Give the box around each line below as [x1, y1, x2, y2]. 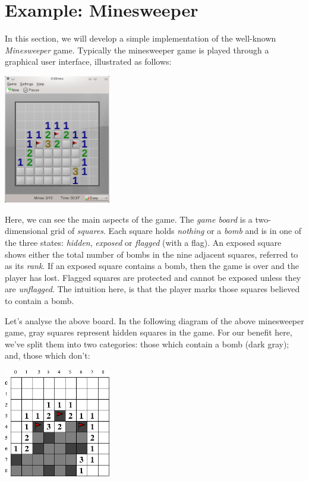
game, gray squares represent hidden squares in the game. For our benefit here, [5, 326, 292, 338]
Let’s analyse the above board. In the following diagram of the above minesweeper [5, 314, 304, 327]
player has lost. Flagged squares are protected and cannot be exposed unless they [5, 271, 301, 283]
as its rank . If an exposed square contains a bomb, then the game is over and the [5, 260, 299, 272]
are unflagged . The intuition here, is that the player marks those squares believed [5, 283, 300, 295]
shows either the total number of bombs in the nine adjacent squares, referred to [5, 248, 298, 260]
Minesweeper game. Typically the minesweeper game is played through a [5, 43, 269, 56]
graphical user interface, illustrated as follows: [5, 55, 172, 68]
